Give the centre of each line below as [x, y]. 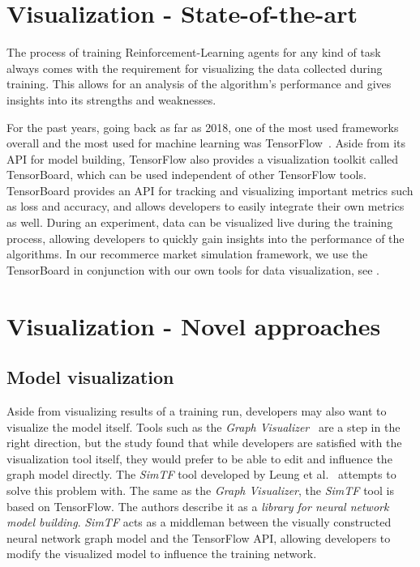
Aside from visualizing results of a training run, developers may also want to [197, 411]
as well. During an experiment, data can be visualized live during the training [200, 222]
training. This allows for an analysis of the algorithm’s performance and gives [199, 84]
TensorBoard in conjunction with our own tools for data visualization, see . [193, 269]
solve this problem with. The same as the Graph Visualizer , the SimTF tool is [200, 490]
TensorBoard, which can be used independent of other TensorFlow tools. [186, 175]
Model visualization [90, 377]
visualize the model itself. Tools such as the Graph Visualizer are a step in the [204, 426]
